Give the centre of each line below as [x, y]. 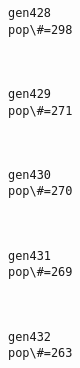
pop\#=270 [40, 191]
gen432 [29, 336]
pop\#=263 [40, 353]
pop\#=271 [40, 110]
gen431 [29, 255]
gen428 [29, 13]
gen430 [29, 174]
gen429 [29, 93]
